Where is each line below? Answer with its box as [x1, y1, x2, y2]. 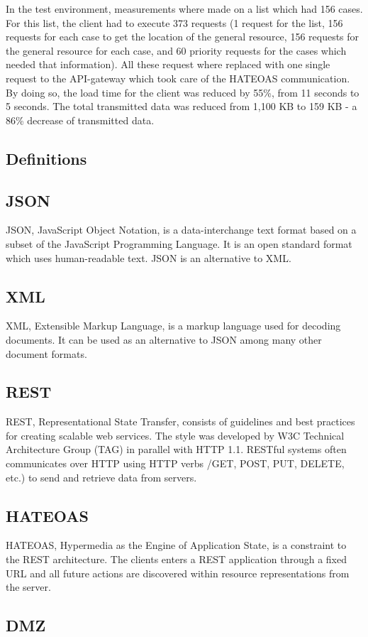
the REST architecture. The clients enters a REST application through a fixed [6, 552, 347, 567]
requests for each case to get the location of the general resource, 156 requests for [6, 29, 359, 44]
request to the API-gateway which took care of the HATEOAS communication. [6, 70, 350, 85]
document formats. [6, 346, 87, 361]
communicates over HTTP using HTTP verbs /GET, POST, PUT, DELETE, [6, 456, 345, 471]
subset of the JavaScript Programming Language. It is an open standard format [6, 236, 352, 251]
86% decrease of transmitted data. [6, 112, 155, 127]
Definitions [6, 147, 87, 169]
